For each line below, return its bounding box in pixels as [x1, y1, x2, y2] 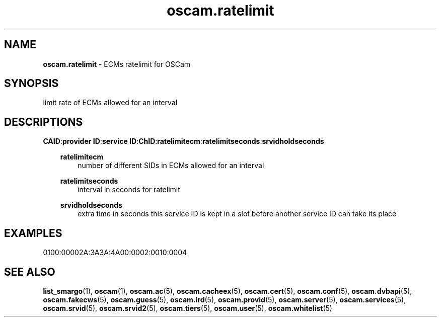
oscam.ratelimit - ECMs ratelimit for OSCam [43, 59, 191, 68]
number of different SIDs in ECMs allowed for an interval [78, 161, 264, 170]
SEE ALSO [4, 265, 55, 278]
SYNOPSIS [4, 77, 59, 90]
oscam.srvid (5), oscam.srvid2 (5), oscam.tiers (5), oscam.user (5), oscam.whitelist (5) [43, 303, 332, 312]
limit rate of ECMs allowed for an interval [43, 98, 178, 107]
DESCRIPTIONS [4, 115, 83, 128]
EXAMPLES [4, 226, 62, 239]
